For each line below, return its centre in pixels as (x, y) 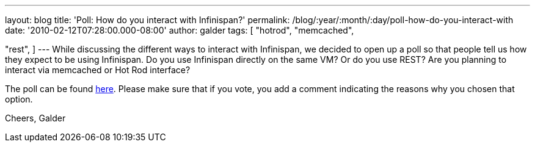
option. (19, 99)
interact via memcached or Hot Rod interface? (98, 70)
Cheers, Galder (35, 118)
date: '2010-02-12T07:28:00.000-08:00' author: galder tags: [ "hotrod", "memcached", (180, 30)
